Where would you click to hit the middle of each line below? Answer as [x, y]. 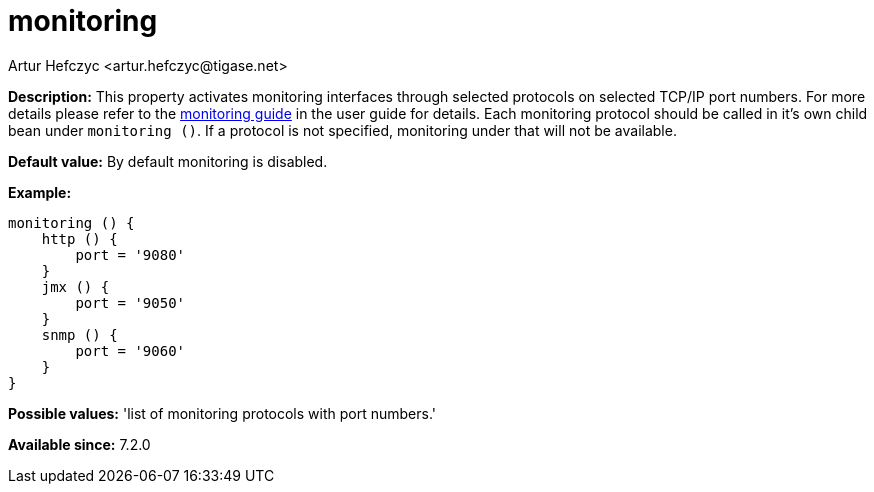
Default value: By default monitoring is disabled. [168, 161]
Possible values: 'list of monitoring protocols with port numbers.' [222, 413]
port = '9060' [130, 350]
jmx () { [75, 286]
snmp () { [79, 334]
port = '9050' [130, 302]
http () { [79, 238]
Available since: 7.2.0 [79, 444]
